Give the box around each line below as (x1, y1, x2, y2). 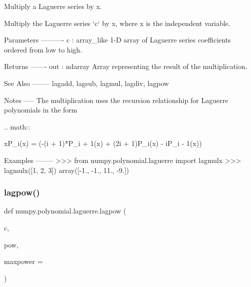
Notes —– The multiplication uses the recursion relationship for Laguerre (4, 94, 229, 105)
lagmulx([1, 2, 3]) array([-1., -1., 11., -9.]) (4, 164, 129, 175)
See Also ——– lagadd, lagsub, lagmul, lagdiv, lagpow (4, 77, 169, 88)
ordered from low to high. (4, 44, 82, 54)
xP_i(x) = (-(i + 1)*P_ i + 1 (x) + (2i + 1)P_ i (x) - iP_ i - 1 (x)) (4, 138, 202, 148)
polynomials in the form (4, 104, 77, 115)
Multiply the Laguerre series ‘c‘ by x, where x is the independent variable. (4, 17, 231, 28)
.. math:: (4, 121, 30, 131)
